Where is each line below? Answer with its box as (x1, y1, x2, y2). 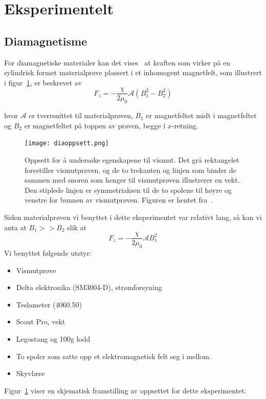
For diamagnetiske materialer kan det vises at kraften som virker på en (4, 57, 231, 68)
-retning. (171, 120, 198, 130)
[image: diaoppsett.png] (25, 140, 109, 147)
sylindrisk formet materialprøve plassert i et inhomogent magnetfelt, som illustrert (4, 67, 262, 78)
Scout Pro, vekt (16, 316, 65, 327)
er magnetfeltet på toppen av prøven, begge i (24, 120, 166, 130)
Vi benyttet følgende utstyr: (4, 248, 92, 258)
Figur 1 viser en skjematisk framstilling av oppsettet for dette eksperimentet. (4, 385, 247, 395)
